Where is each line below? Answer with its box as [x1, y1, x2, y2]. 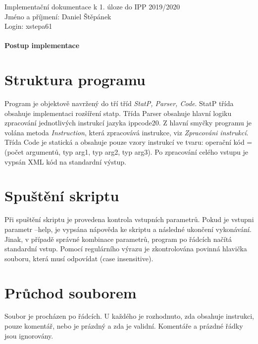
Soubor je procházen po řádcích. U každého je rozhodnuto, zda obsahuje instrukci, [4, 311, 255, 321]
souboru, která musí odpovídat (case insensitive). [4, 253, 154, 263]
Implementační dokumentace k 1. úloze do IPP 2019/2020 [4, 1, 180, 11]
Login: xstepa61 [4, 21, 52, 31]
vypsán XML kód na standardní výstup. [4, 156, 126, 167]
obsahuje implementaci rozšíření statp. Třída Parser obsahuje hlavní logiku [4, 108, 232, 118]
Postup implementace [4, 40, 80, 51]
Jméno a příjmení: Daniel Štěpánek [4, 11, 111, 21]
